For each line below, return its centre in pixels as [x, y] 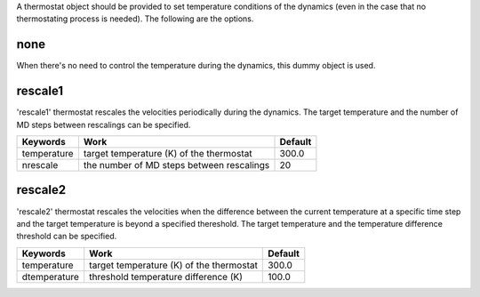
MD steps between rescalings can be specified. [104, 124]
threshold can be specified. [67, 237]
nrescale [40, 165]
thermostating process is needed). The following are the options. [135, 19]
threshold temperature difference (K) [166, 277]
